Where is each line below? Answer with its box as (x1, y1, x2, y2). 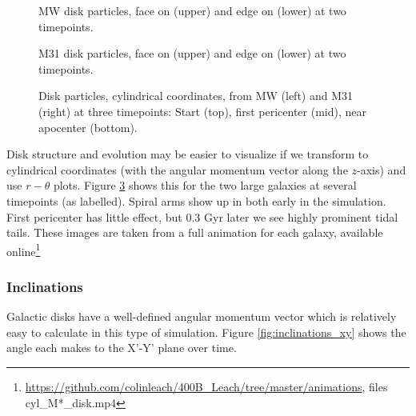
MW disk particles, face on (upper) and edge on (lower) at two (38, 2, 346, 18)
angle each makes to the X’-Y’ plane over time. (6, 339, 237, 356)
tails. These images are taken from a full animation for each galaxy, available (6, 224, 383, 241)
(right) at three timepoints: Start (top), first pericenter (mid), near (38, 102, 366, 119)
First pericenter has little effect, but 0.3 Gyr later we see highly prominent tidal (6, 208, 398, 225)
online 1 (6, 240, 41, 259)
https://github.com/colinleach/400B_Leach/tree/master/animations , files (25, 378, 388, 394)
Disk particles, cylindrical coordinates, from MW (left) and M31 (38, 87, 354, 104)
